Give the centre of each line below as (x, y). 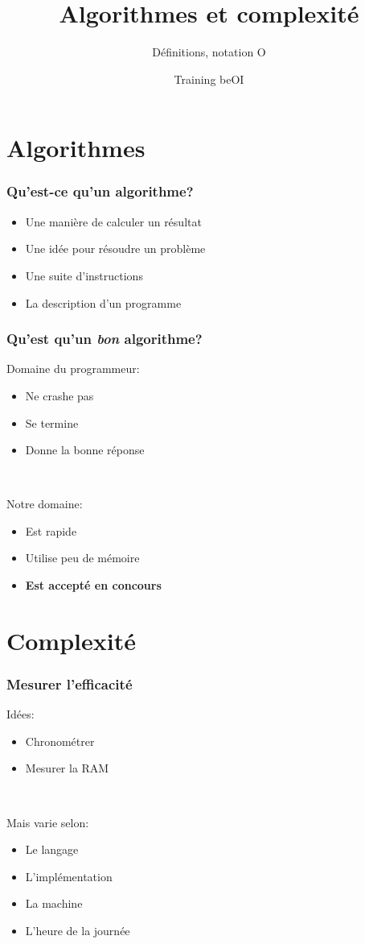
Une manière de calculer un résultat (113, 221)
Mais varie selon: (48, 822)
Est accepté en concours (93, 585)
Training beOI (209, 79)
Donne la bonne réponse (85, 450)
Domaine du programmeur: (73, 368)
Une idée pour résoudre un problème (115, 248)
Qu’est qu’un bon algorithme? (105, 339)
